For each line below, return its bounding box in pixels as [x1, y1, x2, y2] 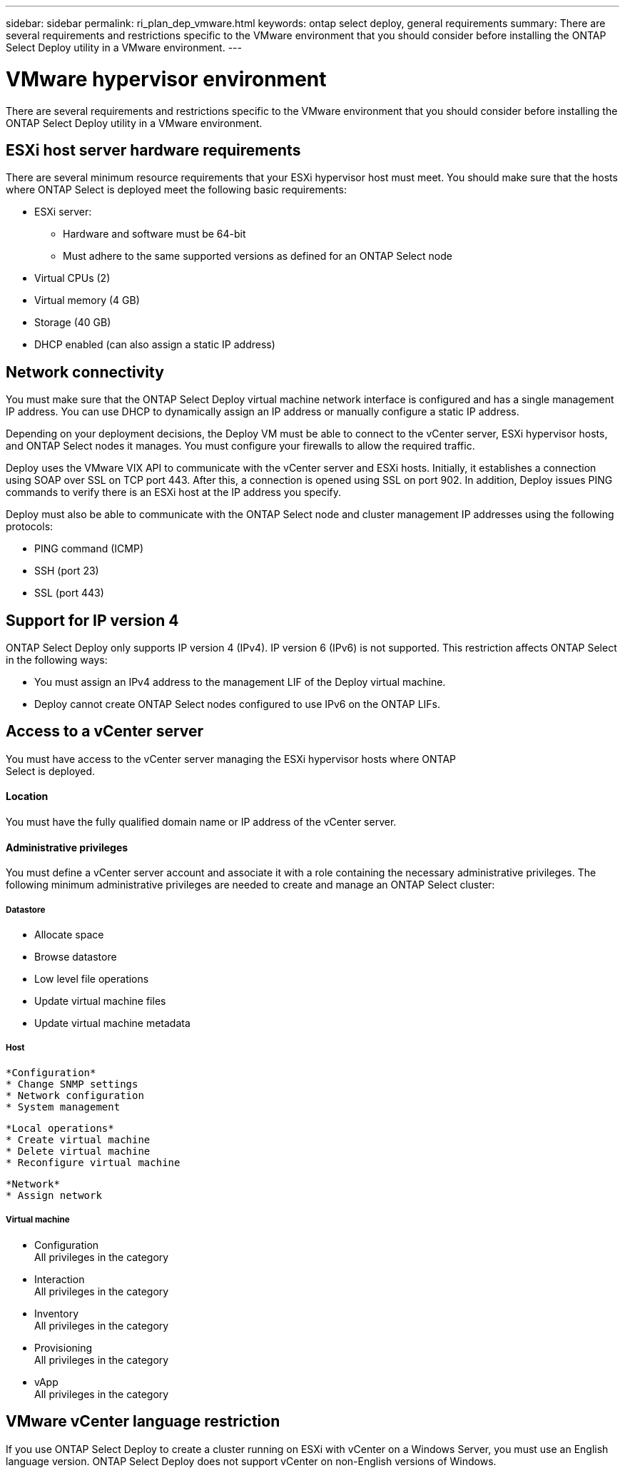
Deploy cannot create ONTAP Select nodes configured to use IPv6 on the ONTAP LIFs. [34, 698, 441, 711]
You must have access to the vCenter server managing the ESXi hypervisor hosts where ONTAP [6, 752, 457, 765]
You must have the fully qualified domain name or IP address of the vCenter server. [6, 816, 397, 829]
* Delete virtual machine [6, 1145, 151, 1157]
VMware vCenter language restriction [6, 1412, 280, 1431]
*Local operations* [6, 1122, 114, 1134]
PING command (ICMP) [34, 542, 143, 555]
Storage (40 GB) [34, 316, 111, 329]
